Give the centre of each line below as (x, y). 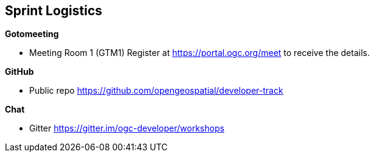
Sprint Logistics (54, 11)
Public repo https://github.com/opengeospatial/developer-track (156, 91)
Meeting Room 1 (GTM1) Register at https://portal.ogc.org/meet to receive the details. (199, 53)
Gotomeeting (32, 34)
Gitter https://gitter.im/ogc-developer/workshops (127, 128)
